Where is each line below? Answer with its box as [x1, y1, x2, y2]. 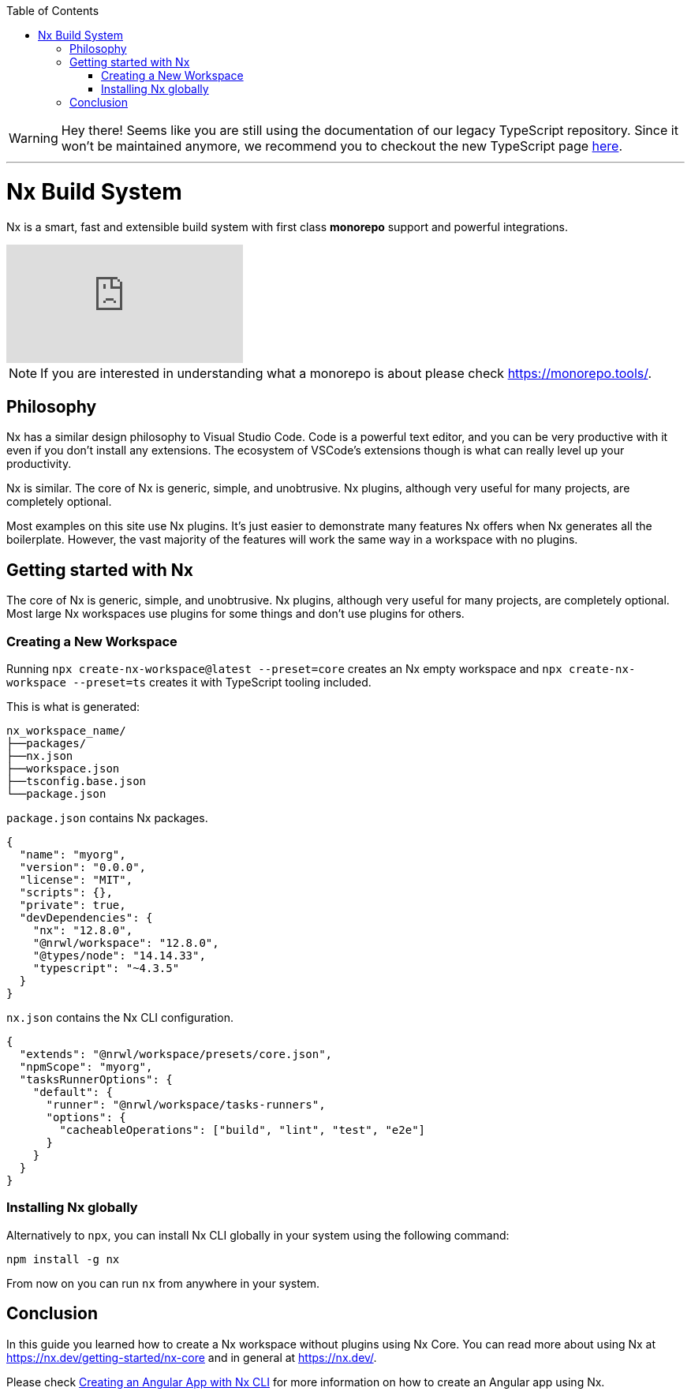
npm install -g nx [6, 1252, 120, 1266]
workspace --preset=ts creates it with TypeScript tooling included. [6, 675, 372, 689]
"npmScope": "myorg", [19, 1060, 153, 1073]
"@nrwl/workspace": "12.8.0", [32, 936, 219, 949]
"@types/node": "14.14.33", [32, 948, 206, 962]
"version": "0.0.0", [19, 860, 147, 873]
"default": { [32, 1085, 113, 1098]
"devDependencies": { [19, 911, 153, 924]
